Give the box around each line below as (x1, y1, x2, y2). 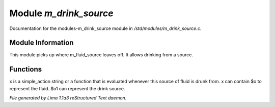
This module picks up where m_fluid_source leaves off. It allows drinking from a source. (9, 52, 194, 58)
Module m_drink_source (9, 8, 114, 19)
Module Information (9, 39, 74, 47)
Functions (9, 65, 42, 74)
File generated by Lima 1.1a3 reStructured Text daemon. (9, 95, 127, 101)
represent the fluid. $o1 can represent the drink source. (9, 85, 125, 91)
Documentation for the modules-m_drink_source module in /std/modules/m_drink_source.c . (9, 25, 202, 31)
